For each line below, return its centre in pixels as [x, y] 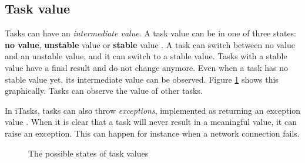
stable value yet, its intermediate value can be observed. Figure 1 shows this [142, 79]
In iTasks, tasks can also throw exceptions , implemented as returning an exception [153, 110]
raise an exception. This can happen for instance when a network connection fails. [152, 133]
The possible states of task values [88, 153]
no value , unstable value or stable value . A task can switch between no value [150, 44]
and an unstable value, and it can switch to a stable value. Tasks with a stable [146, 56]
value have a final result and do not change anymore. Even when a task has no [146, 67]
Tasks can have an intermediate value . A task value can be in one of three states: [151, 33]
